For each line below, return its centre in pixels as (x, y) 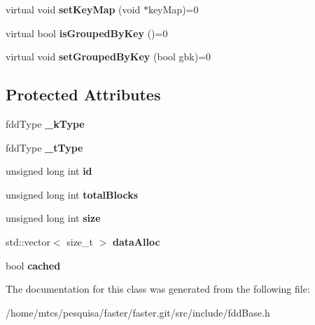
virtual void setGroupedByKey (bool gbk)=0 (108, 57)
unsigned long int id (49, 171)
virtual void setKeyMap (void (73, 9)
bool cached (33, 265)
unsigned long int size (53, 218)
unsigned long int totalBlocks (72, 194)
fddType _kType (45, 123)
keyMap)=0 (173, 9)
